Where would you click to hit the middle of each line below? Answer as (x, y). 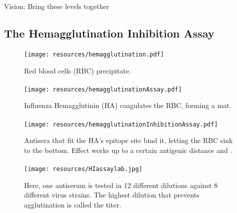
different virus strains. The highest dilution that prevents (112, 195)
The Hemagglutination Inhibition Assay (109, 33)
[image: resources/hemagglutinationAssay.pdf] (103, 89)
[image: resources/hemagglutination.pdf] (94, 54)
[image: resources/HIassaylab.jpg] (83, 169)
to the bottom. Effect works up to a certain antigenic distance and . (128, 150)
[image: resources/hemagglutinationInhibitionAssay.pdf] (121, 124)
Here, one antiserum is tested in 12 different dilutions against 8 (121, 185)
